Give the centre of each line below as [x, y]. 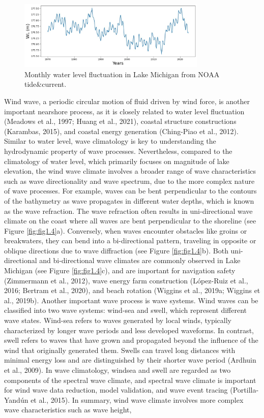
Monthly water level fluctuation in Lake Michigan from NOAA [122, 74]
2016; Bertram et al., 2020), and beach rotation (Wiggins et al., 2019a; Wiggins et [132, 290]
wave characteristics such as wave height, [68, 410]
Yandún [16, 399]
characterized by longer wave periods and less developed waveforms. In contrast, [129, 330]
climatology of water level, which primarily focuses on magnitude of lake [117, 161]
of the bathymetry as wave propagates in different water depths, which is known [129, 200]
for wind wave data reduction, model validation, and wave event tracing [116, 390]
